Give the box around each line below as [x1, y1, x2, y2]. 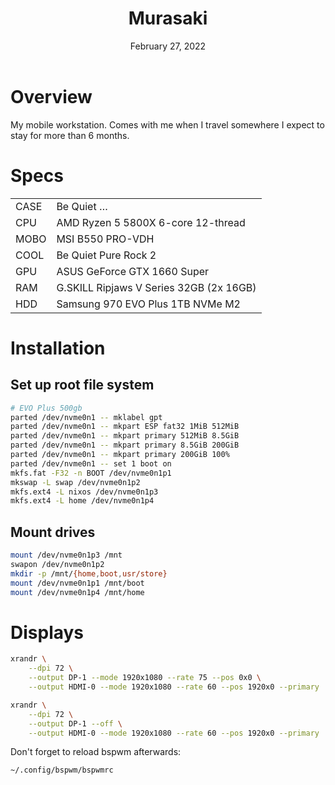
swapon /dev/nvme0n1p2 [10, 559, 105, 569]
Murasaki [128, 7, 208, 30]
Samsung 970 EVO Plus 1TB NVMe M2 [56, 297, 241, 311]
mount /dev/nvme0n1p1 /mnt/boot [10, 578, 145, 588]
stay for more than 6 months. [10, 129, 130, 141]
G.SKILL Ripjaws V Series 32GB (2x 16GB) [56, 280, 257, 294]
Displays [10, 621, 85, 644]
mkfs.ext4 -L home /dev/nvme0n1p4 [10, 496, 155, 506]
